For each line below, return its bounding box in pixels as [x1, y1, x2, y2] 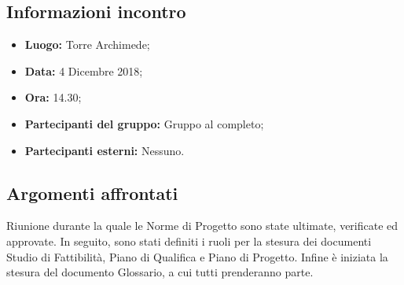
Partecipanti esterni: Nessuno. [24, 142, 185, 158]
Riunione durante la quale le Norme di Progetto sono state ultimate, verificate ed [6, 217, 398, 234]
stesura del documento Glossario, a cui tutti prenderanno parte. [6, 264, 314, 280]
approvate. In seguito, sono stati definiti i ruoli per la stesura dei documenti [6, 232, 372, 249]
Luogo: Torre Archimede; [24, 36, 150, 53]
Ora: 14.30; [24, 89, 82, 105]
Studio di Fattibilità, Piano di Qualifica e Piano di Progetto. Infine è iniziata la [6, 248, 388, 265]
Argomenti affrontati [6, 180, 178, 205]
